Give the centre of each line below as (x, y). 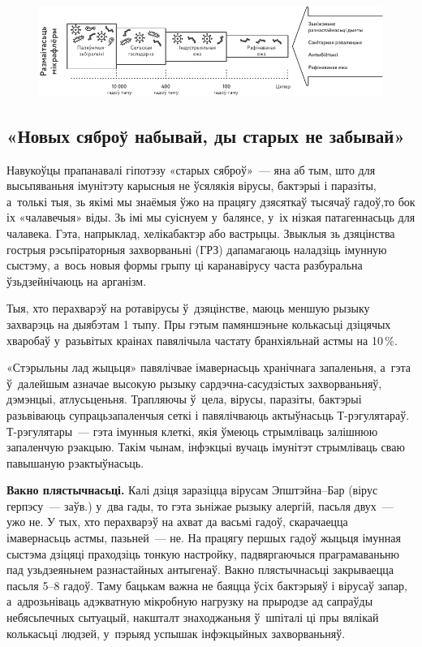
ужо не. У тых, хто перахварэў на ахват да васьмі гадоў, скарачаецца (177, 522)
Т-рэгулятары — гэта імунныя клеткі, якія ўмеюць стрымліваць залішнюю (192, 431)
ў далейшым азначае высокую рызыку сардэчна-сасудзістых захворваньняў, (194, 383)
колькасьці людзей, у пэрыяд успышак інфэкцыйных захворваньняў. (176, 633)
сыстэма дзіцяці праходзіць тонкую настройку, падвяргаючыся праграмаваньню (203, 553)
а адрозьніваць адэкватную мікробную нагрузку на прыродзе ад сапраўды (190, 601)
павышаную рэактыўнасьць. (75, 462)
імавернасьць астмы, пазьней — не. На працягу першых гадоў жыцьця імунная (204, 538)
